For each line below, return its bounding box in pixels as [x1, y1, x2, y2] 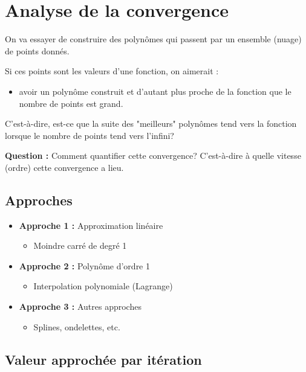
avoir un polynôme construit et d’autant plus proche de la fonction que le [19, 85, 291, 97]
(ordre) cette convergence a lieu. [5, 161, 124, 173]
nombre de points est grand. [19, 97, 123, 109]
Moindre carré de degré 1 [33, 239, 127, 252]
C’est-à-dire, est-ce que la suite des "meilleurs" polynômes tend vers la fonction [5, 117, 297, 130]
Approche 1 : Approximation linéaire [19, 219, 163, 231]
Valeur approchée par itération [5, 350, 202, 368]
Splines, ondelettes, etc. [33, 320, 120, 333]
